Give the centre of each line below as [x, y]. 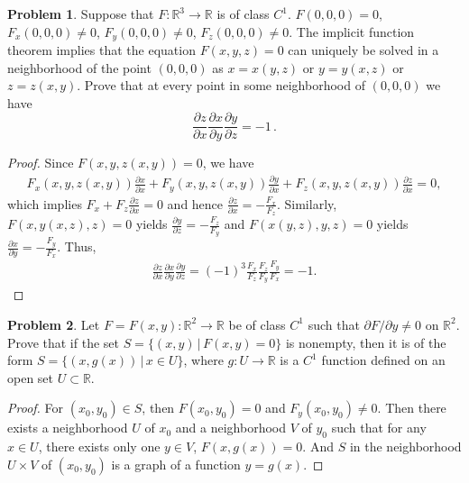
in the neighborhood [405, 447]
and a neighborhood [230, 428]
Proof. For [36, 408]
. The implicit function [352, 31]
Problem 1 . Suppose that [81, 14]
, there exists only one [99, 447]
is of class [243, 14]
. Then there [412, 408]
